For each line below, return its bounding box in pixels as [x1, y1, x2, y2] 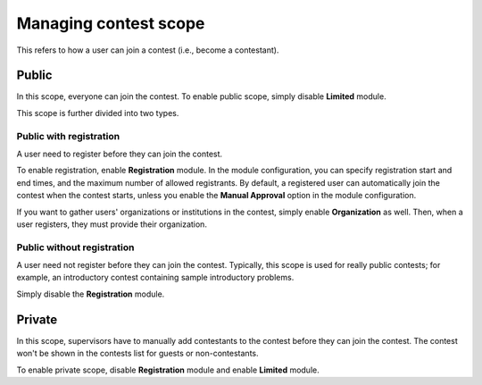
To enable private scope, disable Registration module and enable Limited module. [16, 364, 320, 375]
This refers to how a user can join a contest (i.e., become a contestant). [16, 45, 279, 55]
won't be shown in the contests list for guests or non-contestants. [16, 348, 259, 359]
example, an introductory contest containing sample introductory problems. [16, 272, 295, 283]
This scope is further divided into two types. [16, 107, 179, 118]
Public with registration [16, 130, 120, 142]
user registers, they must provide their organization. [16, 219, 207, 230]
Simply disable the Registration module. [16, 289, 165, 299]
